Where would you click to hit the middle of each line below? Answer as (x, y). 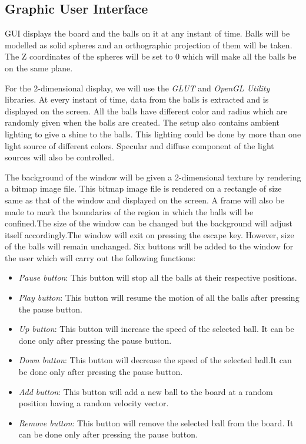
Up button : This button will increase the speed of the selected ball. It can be (156, 329)
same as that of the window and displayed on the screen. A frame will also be (144, 200)
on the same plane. (39, 68)
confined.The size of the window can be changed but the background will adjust (149, 223)
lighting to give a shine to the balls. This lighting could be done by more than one (153, 134)
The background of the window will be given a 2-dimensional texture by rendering (153, 177)
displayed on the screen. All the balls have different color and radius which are (146, 111)
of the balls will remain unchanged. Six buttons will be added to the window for (149, 246)
